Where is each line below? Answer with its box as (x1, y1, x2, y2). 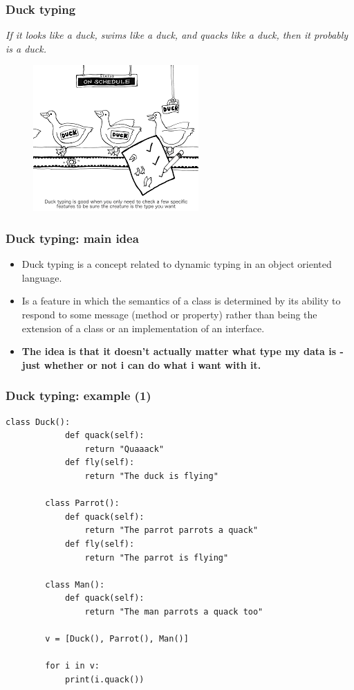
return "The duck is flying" (84, 471, 218, 481)
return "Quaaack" (84, 444, 165, 454)
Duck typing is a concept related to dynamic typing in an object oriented (21, 257, 332, 271)
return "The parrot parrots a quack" (84, 525, 259, 536)
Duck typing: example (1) (6, 387, 151, 404)
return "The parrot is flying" (84, 552, 229, 563)
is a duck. (6, 41, 47, 55)
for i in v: (45, 661, 100, 671)
